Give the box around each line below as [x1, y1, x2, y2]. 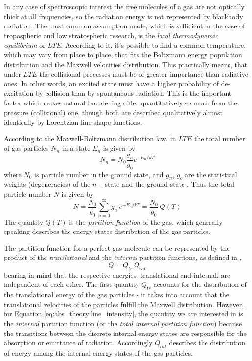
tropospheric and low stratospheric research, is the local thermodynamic [4, 30, 218, 40]
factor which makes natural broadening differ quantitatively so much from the [4, 97, 237, 107]
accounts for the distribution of [153, 279, 247, 289]
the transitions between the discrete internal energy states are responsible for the [4, 328, 247, 338]
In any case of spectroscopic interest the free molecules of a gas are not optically [4, 1, 245, 11]
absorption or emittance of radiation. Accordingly [4, 337, 153, 348]
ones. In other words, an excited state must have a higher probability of [4, 78, 219, 88]
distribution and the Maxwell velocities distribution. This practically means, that [4, 59, 248, 69]
